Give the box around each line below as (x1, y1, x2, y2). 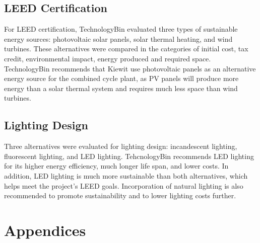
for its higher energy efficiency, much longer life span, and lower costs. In (4, 160, 229, 171)
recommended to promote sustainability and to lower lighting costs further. (4, 190, 236, 201)
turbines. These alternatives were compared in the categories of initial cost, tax (4, 43, 248, 54)
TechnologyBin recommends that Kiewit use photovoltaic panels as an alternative (4, 63, 256, 73)
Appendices (4, 219, 86, 240)
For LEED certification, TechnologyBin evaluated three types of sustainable (4, 24, 238, 34)
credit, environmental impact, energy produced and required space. (4, 53, 211, 63)
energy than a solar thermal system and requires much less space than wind (4, 83, 238, 93)
